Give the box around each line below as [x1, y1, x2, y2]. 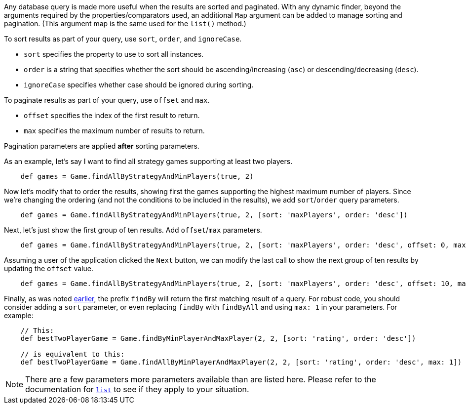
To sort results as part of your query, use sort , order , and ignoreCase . [4, 35, 242, 43]
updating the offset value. [4, 264, 94, 273]
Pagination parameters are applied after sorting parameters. [4, 142, 199, 150]
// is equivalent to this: [20, 350, 125, 358]
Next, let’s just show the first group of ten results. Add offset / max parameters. [4, 226, 262, 234]
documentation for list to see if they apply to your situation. [25, 384, 249, 394]
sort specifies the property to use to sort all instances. [24, 50, 204, 58]
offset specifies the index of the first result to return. [24, 111, 200, 120]
